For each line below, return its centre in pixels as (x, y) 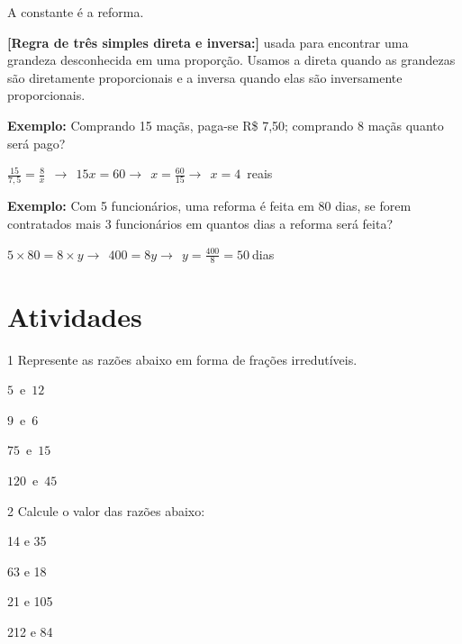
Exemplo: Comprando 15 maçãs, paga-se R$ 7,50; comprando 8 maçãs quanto (226, 125)
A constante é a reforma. (76, 12)
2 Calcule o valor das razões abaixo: (106, 510)
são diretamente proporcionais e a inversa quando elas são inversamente (205, 77)
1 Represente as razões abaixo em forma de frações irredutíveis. (182, 359)
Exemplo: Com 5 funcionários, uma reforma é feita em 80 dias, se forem (209, 206)
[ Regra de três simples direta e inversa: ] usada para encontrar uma (208, 42)
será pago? (36, 143)
